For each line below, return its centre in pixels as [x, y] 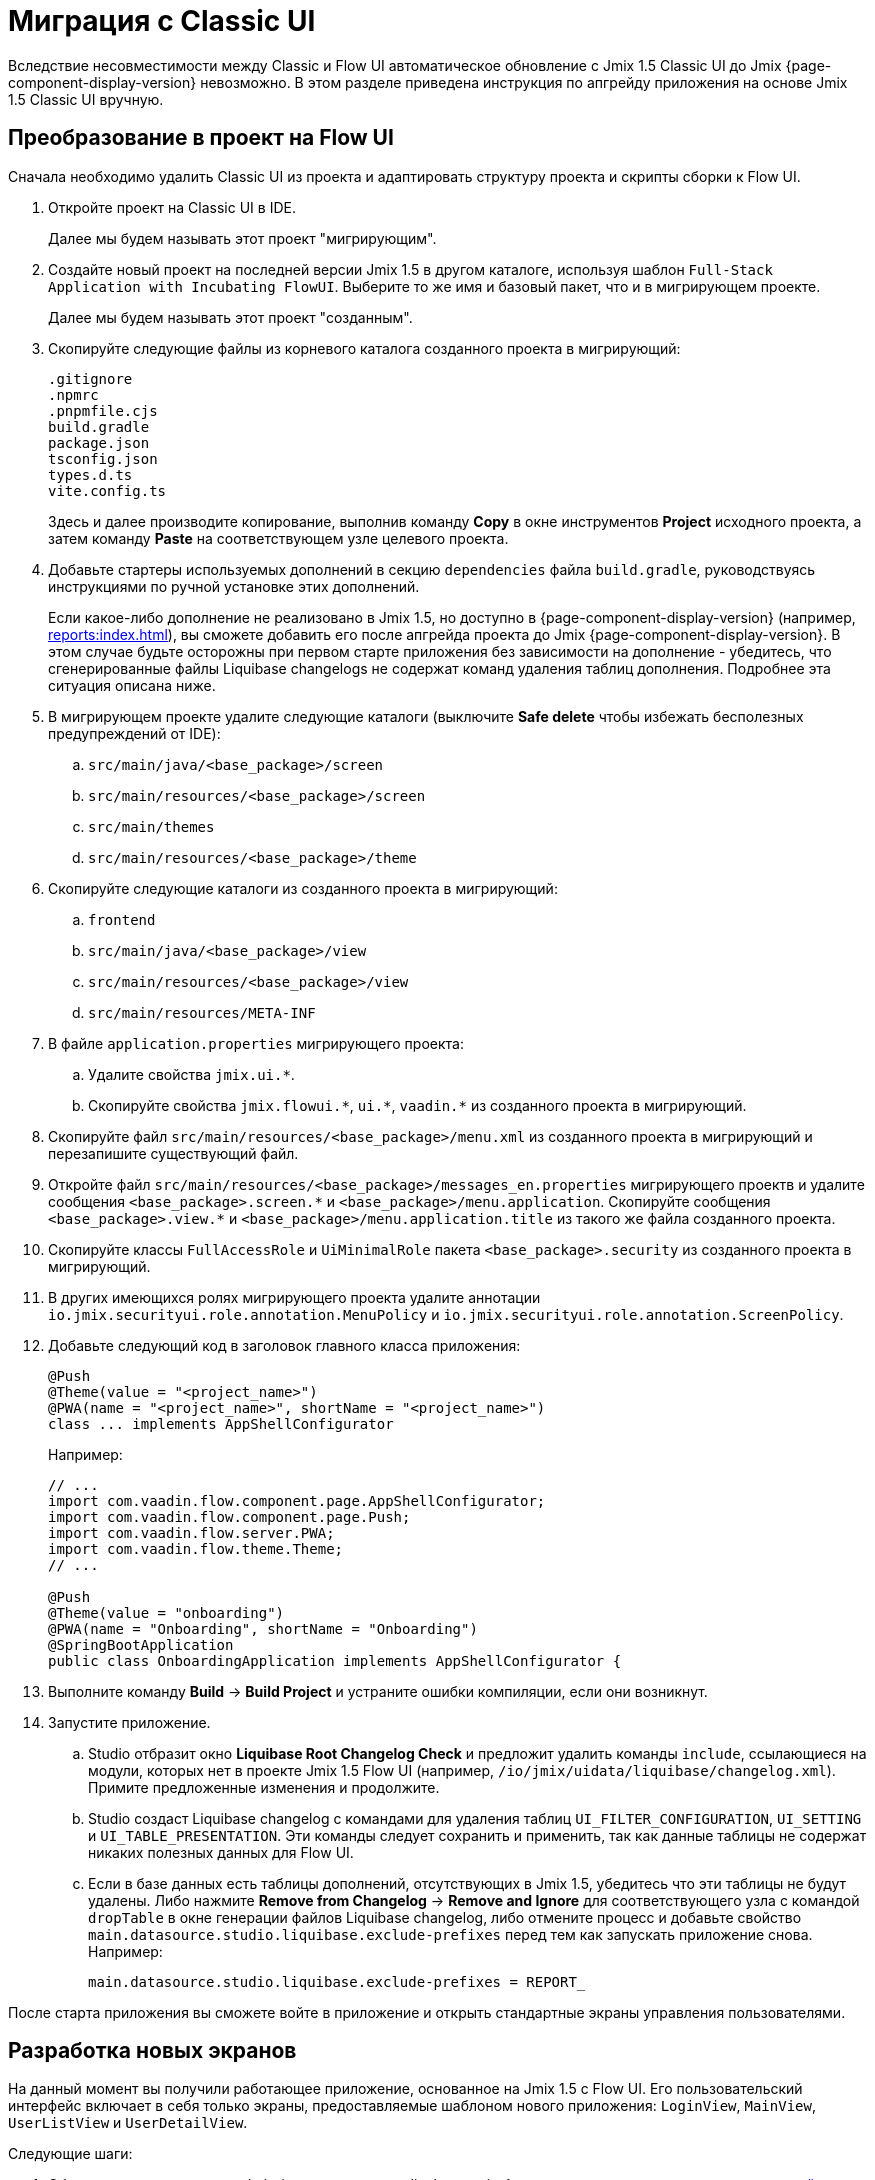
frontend [122, 919]
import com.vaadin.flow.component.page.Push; [229, 1516]
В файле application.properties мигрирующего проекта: [256, 1043]
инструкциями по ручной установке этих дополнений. [234, 586]
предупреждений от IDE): [134, 733]
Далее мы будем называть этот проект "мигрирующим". [242, 238]
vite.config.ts [107, 490]
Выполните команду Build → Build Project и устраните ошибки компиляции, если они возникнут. [378, 1691]
